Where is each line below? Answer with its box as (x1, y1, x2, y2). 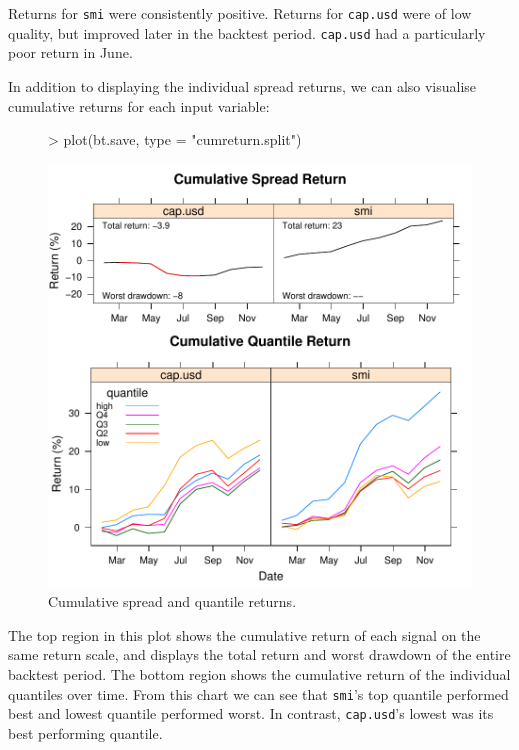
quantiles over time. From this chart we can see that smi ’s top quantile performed (8, 683, 509, 704)
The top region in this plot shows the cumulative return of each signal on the (8, 624, 481, 645)
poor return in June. (8, 42, 133, 63)
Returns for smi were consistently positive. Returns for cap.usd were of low (8, 3, 472, 23)
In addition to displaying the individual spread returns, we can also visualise (8, 75, 477, 96)
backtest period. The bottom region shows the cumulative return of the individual (8, 664, 511, 685)
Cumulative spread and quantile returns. (48, 591, 297, 612)
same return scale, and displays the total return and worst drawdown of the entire (8, 644, 511, 665)
